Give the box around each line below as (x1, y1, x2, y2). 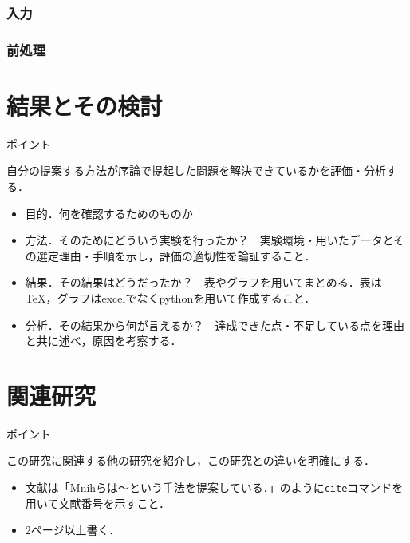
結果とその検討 (6, 89, 163, 121)
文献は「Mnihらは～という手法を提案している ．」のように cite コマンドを (25, 479, 404, 496)
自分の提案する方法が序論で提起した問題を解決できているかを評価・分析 (6, 162, 386, 179)
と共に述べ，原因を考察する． (25, 332, 182, 349)
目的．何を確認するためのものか (25, 204, 193, 221)
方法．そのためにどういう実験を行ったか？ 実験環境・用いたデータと (25, 232, 394, 248)
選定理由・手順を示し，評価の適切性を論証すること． (36, 247, 316, 264)
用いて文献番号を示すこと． (25, 494, 170, 511)
